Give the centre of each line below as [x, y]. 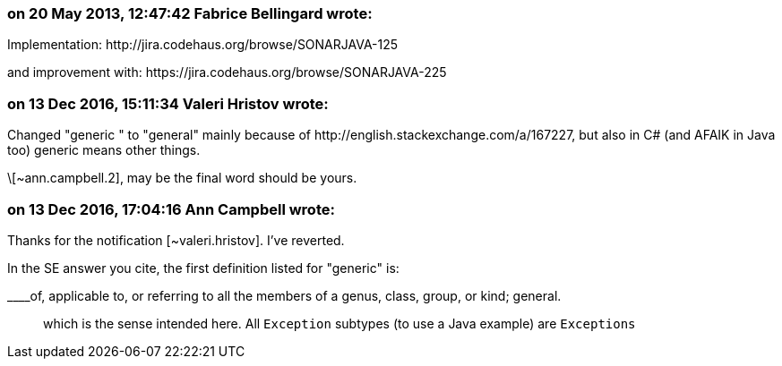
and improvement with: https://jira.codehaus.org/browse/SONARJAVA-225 [227, 72]
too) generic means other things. [104, 150]
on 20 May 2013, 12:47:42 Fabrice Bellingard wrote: [190, 13]
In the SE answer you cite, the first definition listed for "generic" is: [203, 268]
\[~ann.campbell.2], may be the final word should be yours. [182, 178]
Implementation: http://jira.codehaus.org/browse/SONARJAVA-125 [203, 45]
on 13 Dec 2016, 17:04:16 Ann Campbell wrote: [171, 209]
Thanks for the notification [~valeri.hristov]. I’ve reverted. [176, 240]
